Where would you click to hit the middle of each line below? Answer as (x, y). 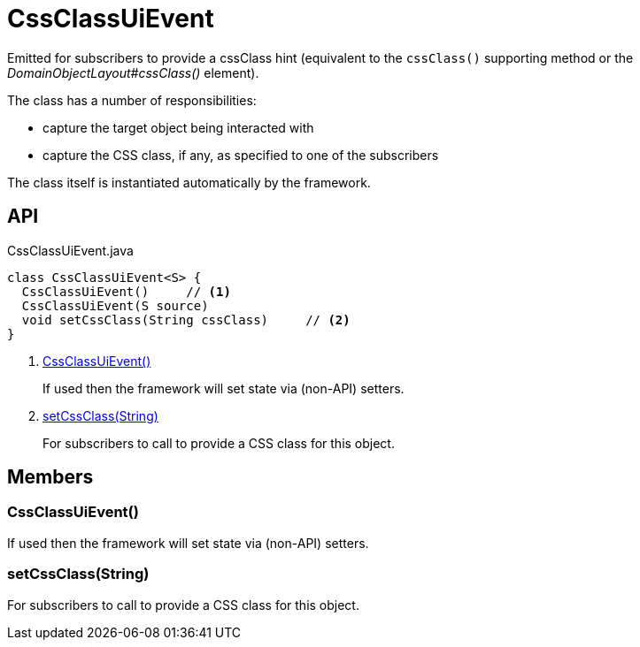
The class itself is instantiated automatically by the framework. (189, 182)
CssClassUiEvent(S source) (115, 305)
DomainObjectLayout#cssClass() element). (133, 72)
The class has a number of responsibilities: (132, 100)
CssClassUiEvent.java (70, 250)
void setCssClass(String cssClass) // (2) (186, 320)
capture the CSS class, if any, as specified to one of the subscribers (241, 155)
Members (50, 477)
